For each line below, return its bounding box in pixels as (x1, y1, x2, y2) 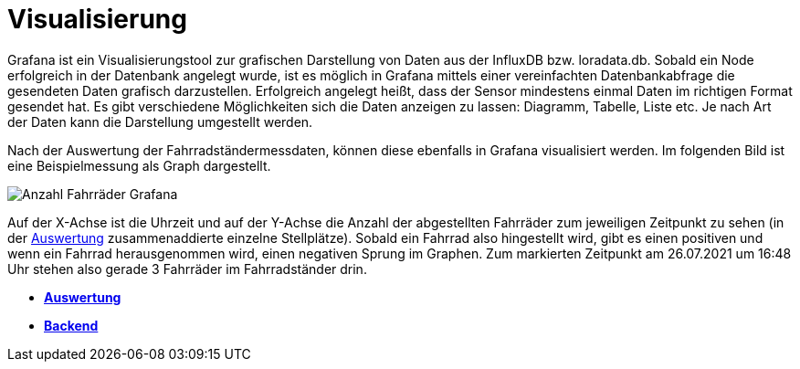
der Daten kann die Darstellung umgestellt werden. (7, 113, 313, 130)
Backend (44, 317, 99, 333)
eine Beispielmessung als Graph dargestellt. (7, 157, 271, 174)
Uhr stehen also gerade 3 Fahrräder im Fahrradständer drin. (7, 260, 367, 277)
